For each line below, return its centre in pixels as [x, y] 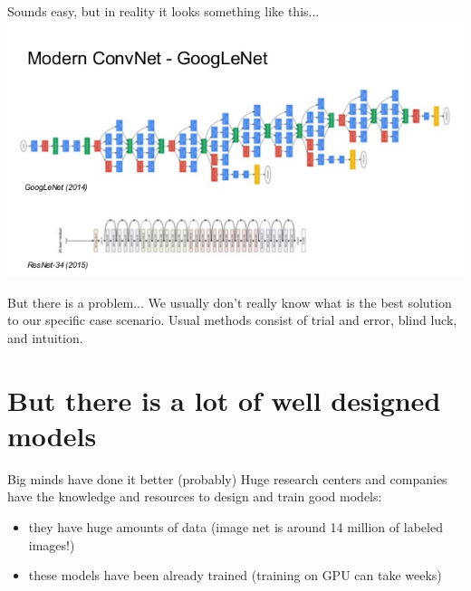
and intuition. [45, 337]
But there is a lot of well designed [224, 400]
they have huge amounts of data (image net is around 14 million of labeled [235, 527]
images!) [52, 544]
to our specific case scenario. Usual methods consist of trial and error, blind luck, [232, 320]
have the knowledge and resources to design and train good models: [195, 496]
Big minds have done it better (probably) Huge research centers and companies [227, 478]
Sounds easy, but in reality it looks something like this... [163, 11]
